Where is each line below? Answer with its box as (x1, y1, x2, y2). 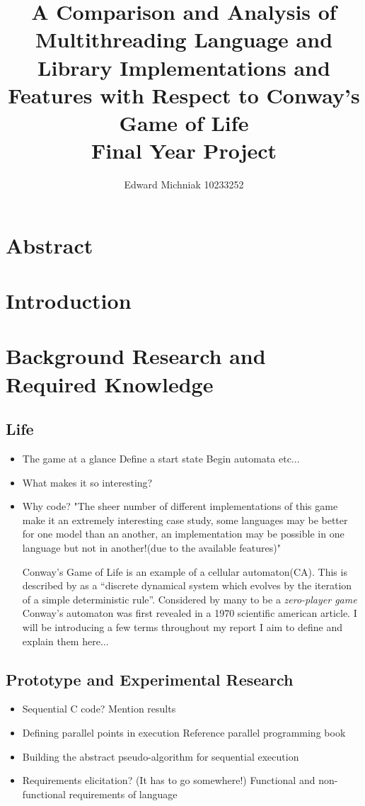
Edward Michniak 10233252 (124, 177, 244, 192)
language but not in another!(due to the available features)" (22, 540, 281, 555)
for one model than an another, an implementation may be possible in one (22, 526, 344, 541)
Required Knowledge (6, 369, 214, 398)
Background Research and (6, 341, 266, 370)
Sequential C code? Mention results (22, 701, 176, 716)
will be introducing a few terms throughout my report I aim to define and (22, 619, 342, 634)
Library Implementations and (37, 52, 330, 81)
